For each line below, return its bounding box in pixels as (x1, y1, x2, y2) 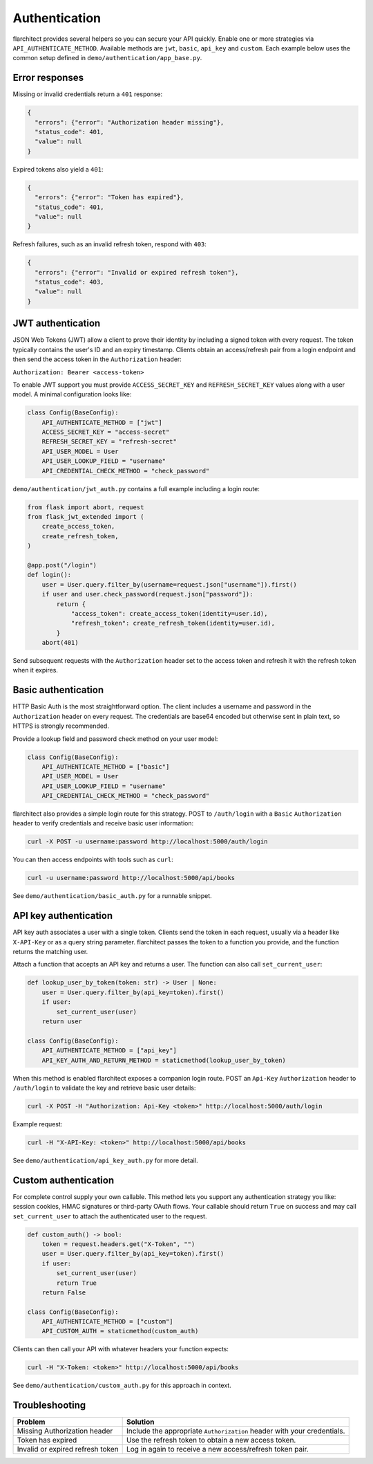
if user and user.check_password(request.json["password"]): (41, 590, 254, 598)
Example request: (12, 1119, 63, 1128)
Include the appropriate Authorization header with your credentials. (126, 1426, 345, 1436)
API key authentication (12, 910, 113, 922)
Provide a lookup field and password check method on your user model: (12, 734, 218, 743)
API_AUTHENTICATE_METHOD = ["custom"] (41, 1318, 173, 1326)
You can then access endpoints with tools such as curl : (12, 855, 174, 864)
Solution (126, 1417, 155, 1427)
